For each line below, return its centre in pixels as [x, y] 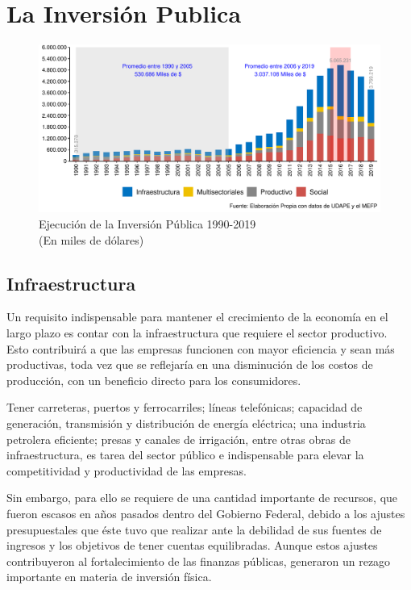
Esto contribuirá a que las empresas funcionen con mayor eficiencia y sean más [201, 348]
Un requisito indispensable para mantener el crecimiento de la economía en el [197, 317]
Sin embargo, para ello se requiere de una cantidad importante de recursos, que [202, 498]
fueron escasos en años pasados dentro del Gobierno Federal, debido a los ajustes [206, 513]
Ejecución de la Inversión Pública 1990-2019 [147, 223]
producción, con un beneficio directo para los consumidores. [154, 380]
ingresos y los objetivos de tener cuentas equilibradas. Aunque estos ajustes [192, 545]
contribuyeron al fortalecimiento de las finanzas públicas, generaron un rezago [199, 561]
